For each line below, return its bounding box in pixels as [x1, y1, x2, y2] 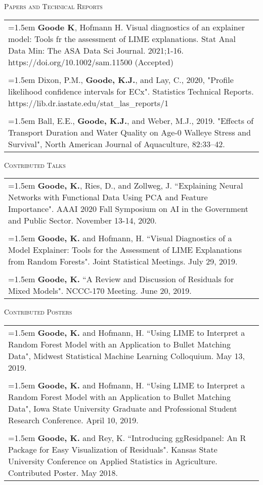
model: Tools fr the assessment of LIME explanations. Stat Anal [8, 32, 236, 45]
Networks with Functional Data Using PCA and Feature [8, 191, 208, 203]
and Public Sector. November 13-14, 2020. [8, 214, 157, 227]
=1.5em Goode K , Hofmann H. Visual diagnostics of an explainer [8, 21, 245, 33]
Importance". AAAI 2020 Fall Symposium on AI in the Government [8, 203, 248, 215]
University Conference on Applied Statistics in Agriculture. [8, 455, 217, 467]
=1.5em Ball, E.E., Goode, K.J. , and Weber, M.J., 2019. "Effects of [8, 114, 254, 126]
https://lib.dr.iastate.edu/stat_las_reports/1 [8, 97, 169, 109]
